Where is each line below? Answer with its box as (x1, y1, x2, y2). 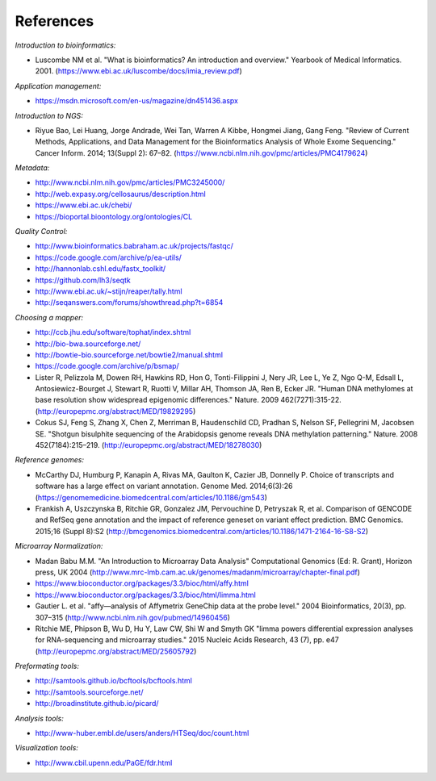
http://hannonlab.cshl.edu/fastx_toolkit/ (35, 264, 166, 274)
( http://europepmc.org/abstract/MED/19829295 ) (35, 406, 196, 416)
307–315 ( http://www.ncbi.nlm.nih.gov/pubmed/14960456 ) (35, 612, 230, 622)
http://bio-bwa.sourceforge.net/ (35, 339, 141, 349)
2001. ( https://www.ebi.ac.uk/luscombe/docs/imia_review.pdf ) (35, 66, 242, 76)
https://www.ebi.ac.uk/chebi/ (35, 200, 132, 210)
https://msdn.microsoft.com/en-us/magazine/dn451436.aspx (35, 96, 238, 106)
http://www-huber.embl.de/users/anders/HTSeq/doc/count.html (35, 729, 249, 738)
